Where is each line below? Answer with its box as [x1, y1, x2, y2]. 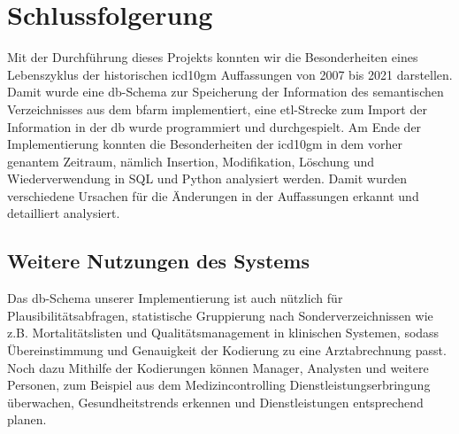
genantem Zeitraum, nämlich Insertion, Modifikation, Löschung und [7, 151, 375, 170]
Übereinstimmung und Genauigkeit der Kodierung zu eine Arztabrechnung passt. [7, 341, 447, 360]
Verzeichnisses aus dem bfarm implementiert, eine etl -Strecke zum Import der [7, 99, 427, 118]
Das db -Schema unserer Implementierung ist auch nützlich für [7, 289, 343, 307]
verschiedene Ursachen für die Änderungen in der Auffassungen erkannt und [7, 186, 419, 205]
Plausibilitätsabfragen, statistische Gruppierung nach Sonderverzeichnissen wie [7, 306, 433, 324]
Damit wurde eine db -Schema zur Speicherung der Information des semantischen [7, 82, 444, 101]
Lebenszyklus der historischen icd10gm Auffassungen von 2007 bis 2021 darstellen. [7, 65, 453, 83]
